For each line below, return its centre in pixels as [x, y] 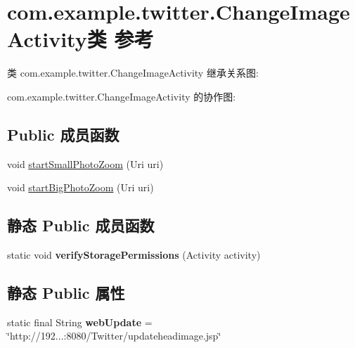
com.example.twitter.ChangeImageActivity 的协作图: [122, 96]
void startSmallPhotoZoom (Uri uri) [85, 163]
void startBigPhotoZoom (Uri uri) [80, 187]
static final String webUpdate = [80, 322]
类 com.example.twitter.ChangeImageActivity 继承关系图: [133, 73]
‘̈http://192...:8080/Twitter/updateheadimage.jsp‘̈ [114, 336]
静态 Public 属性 [66, 293]
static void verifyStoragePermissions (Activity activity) [134, 255]
